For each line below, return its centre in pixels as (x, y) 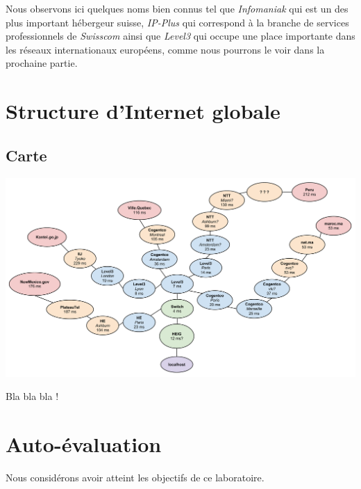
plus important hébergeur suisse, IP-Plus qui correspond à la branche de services (177, 22)
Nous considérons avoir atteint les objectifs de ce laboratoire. (135, 477)
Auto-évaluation (84, 443)
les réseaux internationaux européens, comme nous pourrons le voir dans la (165, 49)
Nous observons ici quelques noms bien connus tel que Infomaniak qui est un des (177, 8)
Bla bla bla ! (32, 396)
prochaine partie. (42, 63)
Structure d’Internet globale (143, 111)
